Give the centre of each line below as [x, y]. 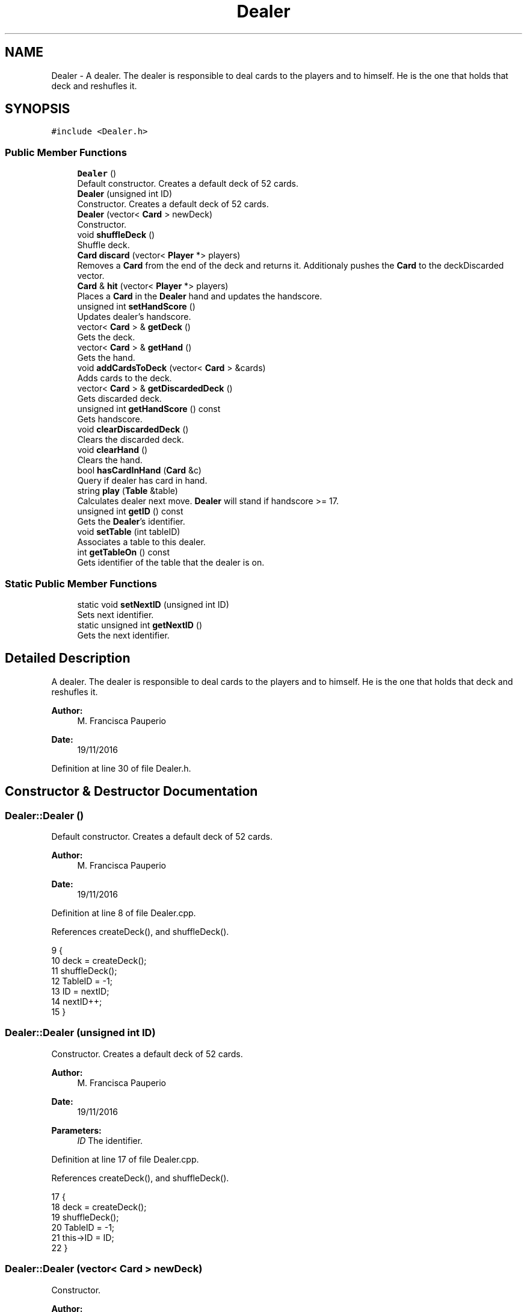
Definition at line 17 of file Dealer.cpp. [125, 1159]
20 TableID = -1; [83, 1227]
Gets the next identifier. [123, 635]
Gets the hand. [106, 358]
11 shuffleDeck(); [84, 971]
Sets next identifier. [116, 614]
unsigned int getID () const [130, 511]
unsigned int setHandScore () [136, 307]
